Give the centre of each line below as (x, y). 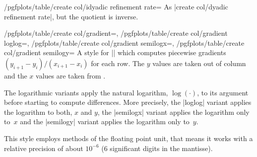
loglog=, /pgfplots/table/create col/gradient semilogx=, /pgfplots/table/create (124, 42)
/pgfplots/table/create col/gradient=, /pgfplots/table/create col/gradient (116, 33)
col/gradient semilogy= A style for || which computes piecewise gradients (115, 52)
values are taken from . (71, 75)
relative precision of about (44, 148)
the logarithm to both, (38, 112)
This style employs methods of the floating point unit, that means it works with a (128, 138)
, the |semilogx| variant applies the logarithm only (173, 112)
